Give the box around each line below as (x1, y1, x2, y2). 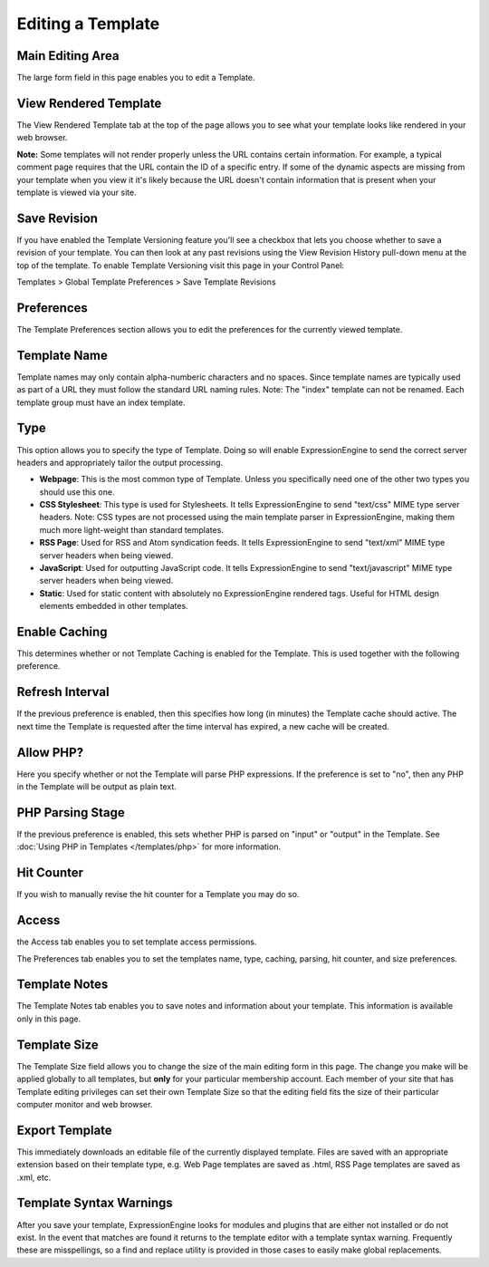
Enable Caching (16, 624, 108, 639)
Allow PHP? (16, 744, 84, 760)
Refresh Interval (16, 684, 110, 700)
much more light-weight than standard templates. (39, 524, 224, 535)
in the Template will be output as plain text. (16, 781, 177, 792)
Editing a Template (16, 14, 160, 34)
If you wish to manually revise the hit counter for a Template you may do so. (16, 889, 300, 900)
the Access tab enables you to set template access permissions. (16, 936, 257, 947)
